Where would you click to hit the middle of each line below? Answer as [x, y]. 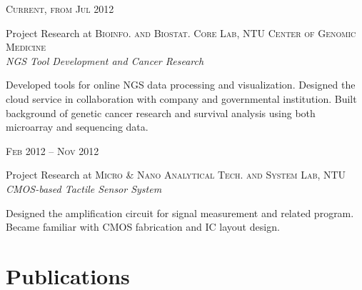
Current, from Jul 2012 [60, 9]
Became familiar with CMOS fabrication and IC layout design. [143, 227]
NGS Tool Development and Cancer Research [105, 60]
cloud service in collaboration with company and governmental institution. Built [181, 98]
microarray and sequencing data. [77, 127]
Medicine [26, 47]
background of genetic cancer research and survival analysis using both [161, 112]
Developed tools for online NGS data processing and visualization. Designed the [181, 85]
